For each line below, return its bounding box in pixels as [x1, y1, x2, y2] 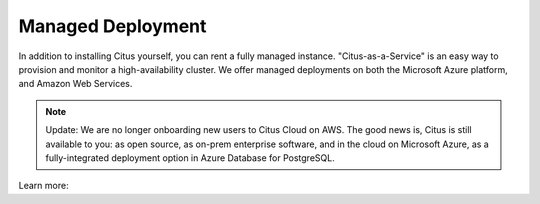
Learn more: [18, 180, 69, 192]
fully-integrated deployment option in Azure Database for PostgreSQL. [45, 151, 335, 164]
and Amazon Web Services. [18, 78, 133, 90]
